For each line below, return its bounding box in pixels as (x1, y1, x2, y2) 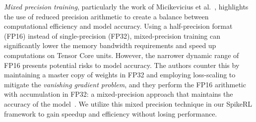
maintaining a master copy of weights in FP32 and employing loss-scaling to (4, 69, 236, 80)
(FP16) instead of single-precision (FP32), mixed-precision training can (4, 30, 221, 41)
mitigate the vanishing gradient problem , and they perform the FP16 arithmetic (4, 79, 246, 89)
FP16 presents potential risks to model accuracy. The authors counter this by (4, 60, 240, 70)
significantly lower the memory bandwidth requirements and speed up (4, 40, 216, 51)
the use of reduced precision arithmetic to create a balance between (4, 11, 209, 21)
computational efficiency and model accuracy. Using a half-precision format (4, 21, 233, 31)
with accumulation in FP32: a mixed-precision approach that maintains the (4, 89, 233, 99)
